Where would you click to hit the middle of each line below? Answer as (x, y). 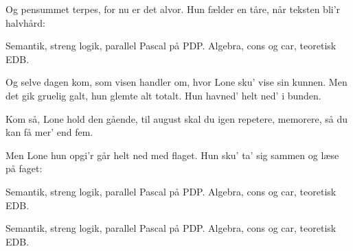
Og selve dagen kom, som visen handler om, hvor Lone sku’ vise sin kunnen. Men (176, 82)
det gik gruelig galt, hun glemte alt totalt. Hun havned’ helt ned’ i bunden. (163, 95)
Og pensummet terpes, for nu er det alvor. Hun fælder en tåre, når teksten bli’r (173, 9)
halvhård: (26, 22)
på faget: (24, 168)
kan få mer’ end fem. (49, 132)
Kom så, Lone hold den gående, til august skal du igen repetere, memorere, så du (177, 118)
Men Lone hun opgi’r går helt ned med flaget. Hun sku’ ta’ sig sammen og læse (172, 155)
